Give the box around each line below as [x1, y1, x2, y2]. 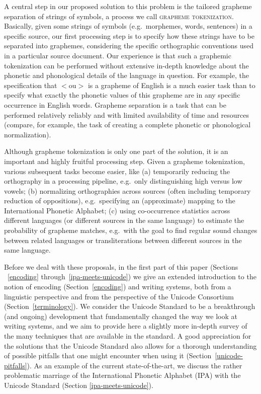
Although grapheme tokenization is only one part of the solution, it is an [4, 146, 228, 156]
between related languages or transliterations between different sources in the [4, 234, 242, 245]
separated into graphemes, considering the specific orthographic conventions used [4, 40, 254, 51]
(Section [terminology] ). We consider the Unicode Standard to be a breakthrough [4, 301, 255, 311]
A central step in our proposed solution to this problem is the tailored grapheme [4, 1, 252, 11]
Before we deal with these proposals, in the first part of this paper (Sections [4, 261, 238, 272]
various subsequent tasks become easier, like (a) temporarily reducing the [4, 166, 230, 176]
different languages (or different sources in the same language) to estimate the [4, 215, 244, 225]
